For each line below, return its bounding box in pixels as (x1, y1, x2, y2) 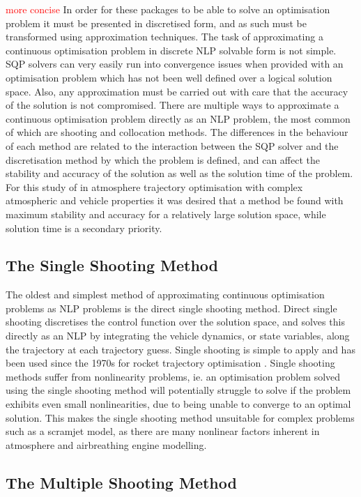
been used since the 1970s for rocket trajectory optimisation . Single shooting (6, 355, 335, 370)
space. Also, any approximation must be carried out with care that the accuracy (6, 84, 348, 98)
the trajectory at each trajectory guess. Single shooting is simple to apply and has (6, 342, 355, 356)
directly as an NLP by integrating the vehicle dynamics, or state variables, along (6, 328, 350, 343)
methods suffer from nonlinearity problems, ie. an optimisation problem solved (6, 369, 341, 383)
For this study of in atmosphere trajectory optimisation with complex (6, 179, 303, 194)
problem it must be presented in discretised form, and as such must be (6, 15, 307, 30)
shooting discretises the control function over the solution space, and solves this (6, 314, 345, 329)
